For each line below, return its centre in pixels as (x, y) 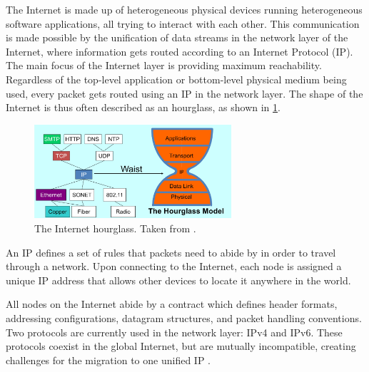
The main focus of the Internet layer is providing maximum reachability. (164, 65)
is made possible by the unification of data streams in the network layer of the (177, 37)
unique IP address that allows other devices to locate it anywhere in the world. (178, 280)
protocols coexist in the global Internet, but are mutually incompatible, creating (181, 346)
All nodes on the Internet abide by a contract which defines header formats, (172, 304)
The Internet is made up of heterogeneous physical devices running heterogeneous (184, 9)
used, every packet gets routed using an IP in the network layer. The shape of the (184, 93)
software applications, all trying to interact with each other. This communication (183, 23)
